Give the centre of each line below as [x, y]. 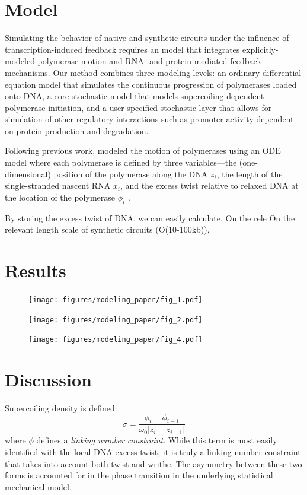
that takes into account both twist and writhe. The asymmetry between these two [153, 463]
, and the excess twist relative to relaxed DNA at [210, 185]
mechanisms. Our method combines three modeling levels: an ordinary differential [153, 72]
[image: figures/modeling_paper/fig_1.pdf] [116, 299]
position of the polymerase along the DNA [131, 174]
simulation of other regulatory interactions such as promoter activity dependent [149, 119]
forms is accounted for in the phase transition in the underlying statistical [139, 475]
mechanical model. [38, 486]
